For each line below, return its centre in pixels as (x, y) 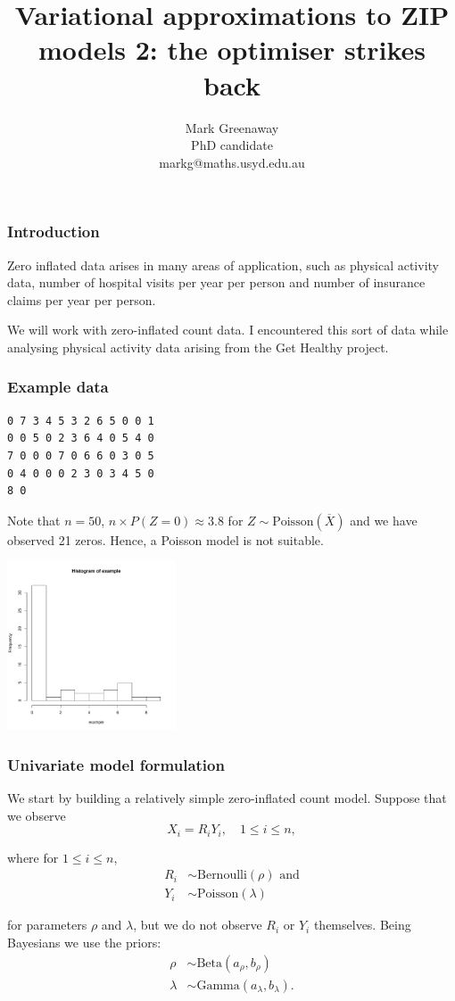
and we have (384, 520)
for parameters (47, 925)
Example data (58, 387)
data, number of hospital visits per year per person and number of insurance (216, 282)
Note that (34, 520)
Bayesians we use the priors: (84, 942)
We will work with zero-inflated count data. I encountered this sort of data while (228, 330)
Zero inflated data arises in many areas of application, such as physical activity (223, 265)
